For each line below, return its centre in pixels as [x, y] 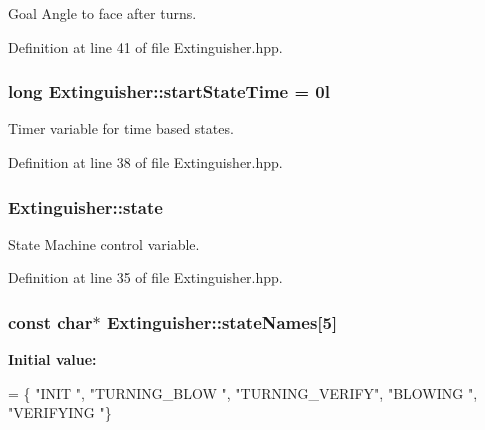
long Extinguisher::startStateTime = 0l [169, 91]
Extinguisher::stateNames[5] [222, 321]
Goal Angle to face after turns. [102, 13]
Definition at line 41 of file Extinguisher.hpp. [145, 46]
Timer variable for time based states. [121, 128]
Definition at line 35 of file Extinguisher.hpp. [145, 277]
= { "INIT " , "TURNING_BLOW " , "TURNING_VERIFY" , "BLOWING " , [243, 392]
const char [50, 321]
